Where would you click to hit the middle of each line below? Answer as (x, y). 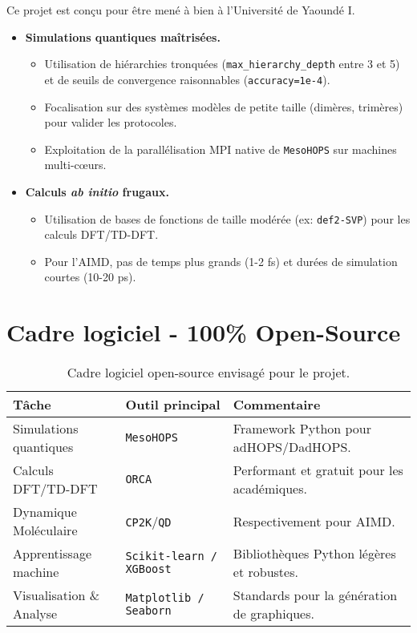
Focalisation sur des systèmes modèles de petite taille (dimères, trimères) (224, 106)
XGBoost (148, 569)
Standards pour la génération (315, 595)
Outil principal (173, 405)
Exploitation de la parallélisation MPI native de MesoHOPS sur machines (221, 149)
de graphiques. (273, 614)
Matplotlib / (165, 598)
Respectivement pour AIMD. (314, 521)
